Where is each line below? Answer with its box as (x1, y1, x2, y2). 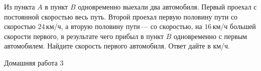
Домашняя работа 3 (4, 57, 64, 67)
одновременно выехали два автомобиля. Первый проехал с (78, 1, 257, 11)
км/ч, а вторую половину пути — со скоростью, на (46, 21, 202, 31)
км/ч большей (212, 21, 256, 31)
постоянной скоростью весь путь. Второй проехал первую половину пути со (4, 11, 238, 21)
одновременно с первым (173, 30, 247, 41)
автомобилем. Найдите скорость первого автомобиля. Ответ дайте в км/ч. (4, 40, 230, 51)
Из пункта (4, 1, 35, 11)
